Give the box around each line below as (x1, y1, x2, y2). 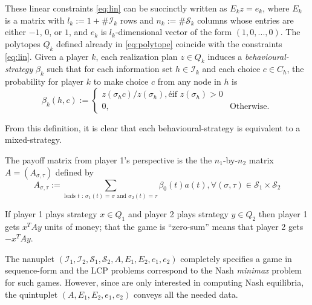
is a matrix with (5, 13, 65, 26)
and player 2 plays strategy (128, 207, 229, 220)
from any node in (157, 75, 221, 88)
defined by (55, 165, 94, 178)
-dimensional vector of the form (115, 25, 232, 38)
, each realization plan (96, 50, 178, 62)
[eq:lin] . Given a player (5, 50, 89, 62)
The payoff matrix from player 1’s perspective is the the (5, 153, 212, 166)
